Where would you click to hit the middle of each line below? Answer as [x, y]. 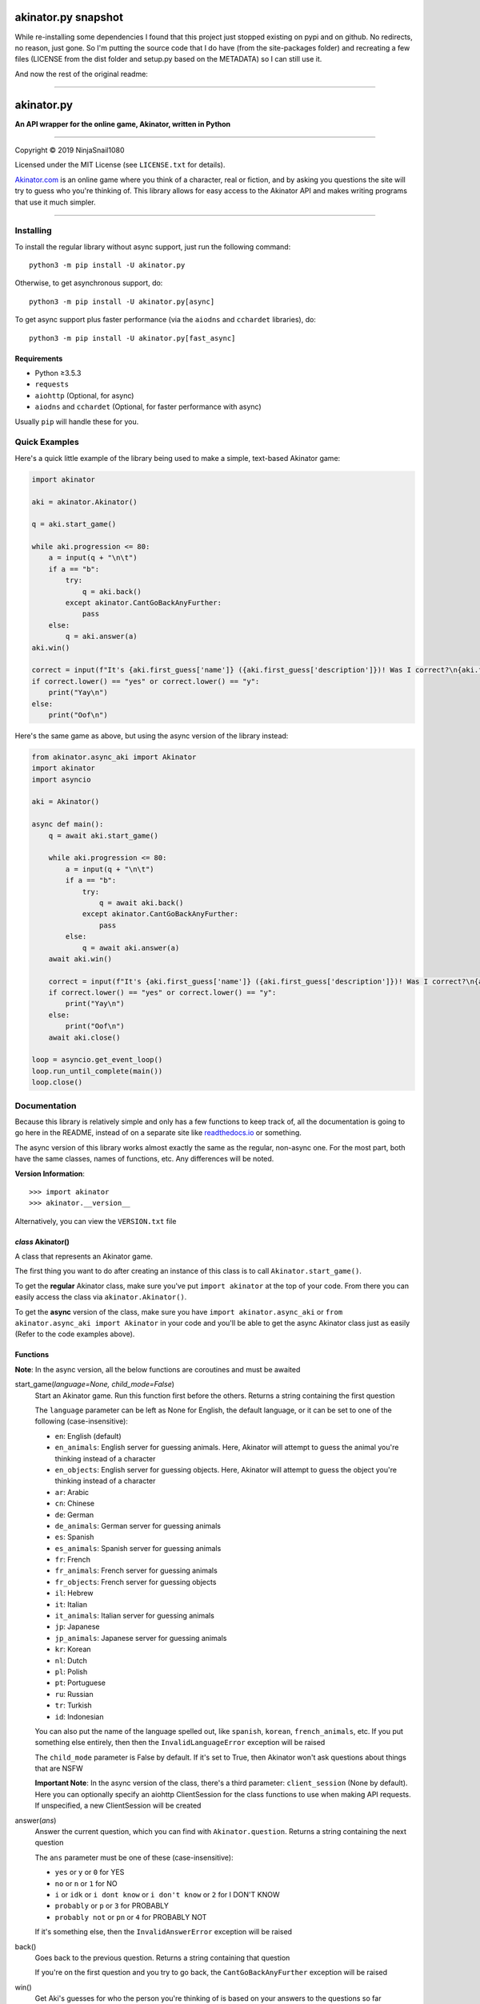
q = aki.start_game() [74, 524]
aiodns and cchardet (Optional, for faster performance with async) [148, 407]
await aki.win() [80, 959]
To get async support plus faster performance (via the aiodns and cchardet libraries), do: [165, 320]
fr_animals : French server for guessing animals [136, 1570]
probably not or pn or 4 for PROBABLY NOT [131, 1917]
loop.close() [57, 1083]
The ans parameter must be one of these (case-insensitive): [134, 1857]
